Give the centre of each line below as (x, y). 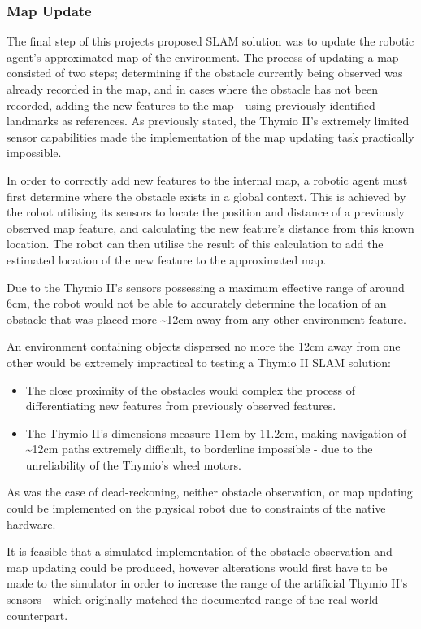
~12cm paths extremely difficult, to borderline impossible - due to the (199, 449)
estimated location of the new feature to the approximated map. (167, 259)
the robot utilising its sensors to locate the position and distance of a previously (206, 212)
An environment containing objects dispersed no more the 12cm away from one (204, 346)
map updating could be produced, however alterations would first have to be (197, 567)
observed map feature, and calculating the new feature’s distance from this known (210, 227)
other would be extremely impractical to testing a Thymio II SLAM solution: (199, 362)
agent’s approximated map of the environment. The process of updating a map (203, 57)
